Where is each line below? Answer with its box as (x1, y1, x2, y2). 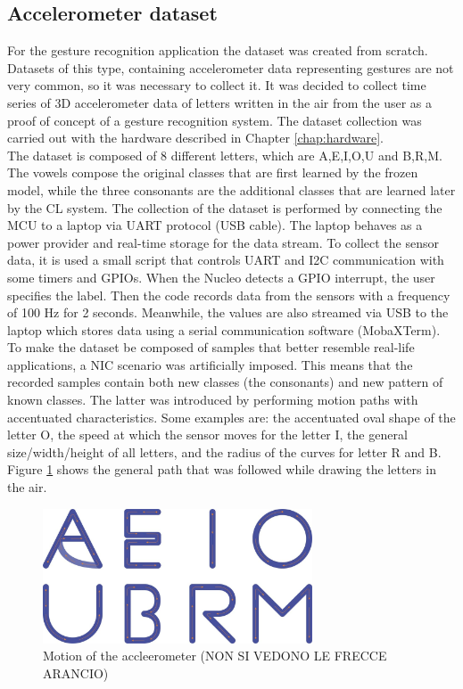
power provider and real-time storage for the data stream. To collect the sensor (7, 233, 439, 251)
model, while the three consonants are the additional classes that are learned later (7, 180, 456, 199)
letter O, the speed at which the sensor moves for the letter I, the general (7, 425, 408, 444)
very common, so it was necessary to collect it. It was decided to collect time (7, 76, 426, 94)
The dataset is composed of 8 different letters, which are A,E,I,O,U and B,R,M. (7, 145, 442, 164)
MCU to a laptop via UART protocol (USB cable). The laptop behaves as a (7, 216, 423, 234)
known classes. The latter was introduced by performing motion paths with (7, 390, 418, 409)
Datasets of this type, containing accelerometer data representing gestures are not (7, 58, 454, 77)
